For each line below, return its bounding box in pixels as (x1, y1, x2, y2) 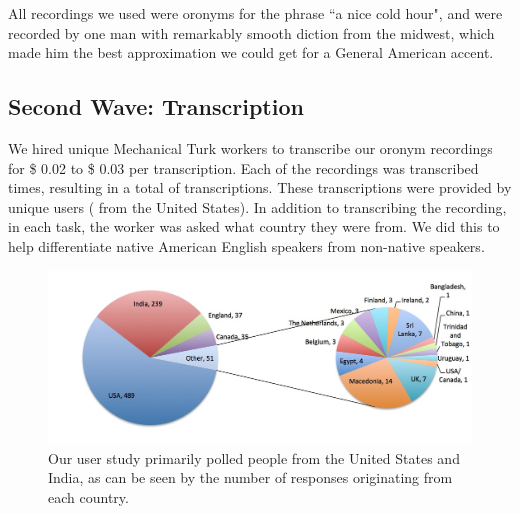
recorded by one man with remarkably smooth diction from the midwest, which (8, 22, 495, 43)
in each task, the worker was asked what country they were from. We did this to (8, 216, 500, 237)
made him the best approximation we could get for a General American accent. (8, 42, 494, 63)
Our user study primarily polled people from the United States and (48, 447, 460, 468)
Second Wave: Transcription (8, 91, 304, 122)
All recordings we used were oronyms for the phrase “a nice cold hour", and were (8, 3, 503, 23)
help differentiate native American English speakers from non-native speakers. (8, 235, 485, 256)
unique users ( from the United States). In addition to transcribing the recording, (8, 196, 507, 217)
